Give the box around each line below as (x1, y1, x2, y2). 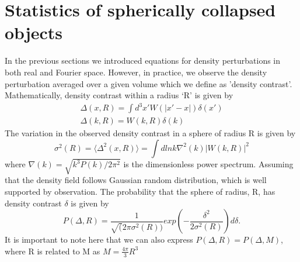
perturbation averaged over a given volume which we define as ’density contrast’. (5, 77, 292, 89)
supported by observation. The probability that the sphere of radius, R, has (5, 185, 275, 197)
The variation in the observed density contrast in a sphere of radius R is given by (5, 127, 296, 139)
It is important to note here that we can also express (5, 233, 193, 246)
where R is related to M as (5, 244, 100, 257)
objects (5, 20, 63, 44)
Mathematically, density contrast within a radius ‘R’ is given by (5, 89, 233, 101)
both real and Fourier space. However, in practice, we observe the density (5, 65, 267, 78)
